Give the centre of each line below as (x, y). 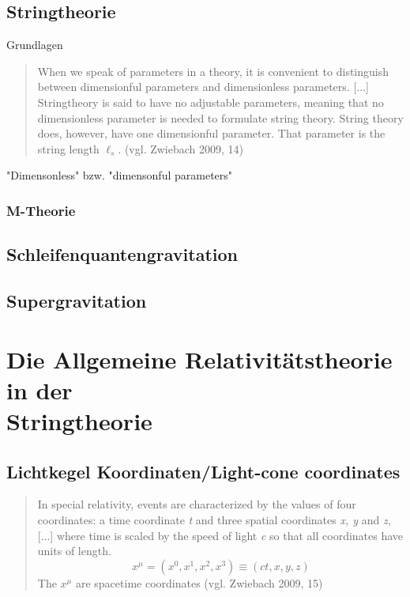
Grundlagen (35, 45)
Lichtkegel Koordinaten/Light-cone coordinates (203, 471)
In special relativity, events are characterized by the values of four (197, 504)
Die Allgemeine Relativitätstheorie (199, 359)
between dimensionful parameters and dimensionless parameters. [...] (203, 87)
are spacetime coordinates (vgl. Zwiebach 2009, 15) (199, 582)
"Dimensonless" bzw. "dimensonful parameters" (120, 175)
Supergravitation (77, 300)
